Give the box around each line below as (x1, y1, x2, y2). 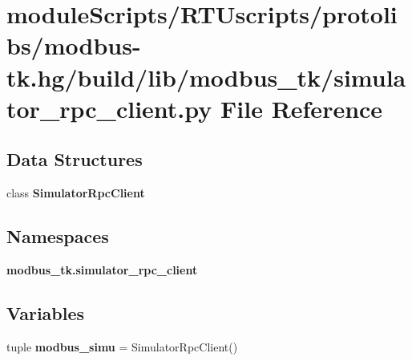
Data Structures (6, 147, 143, 172)
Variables (6, 300, 85, 325)
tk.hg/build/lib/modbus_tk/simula (6, 60, 406, 93)
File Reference (220, 91, 383, 124)
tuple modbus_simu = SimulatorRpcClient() (6, 338, 238, 355)
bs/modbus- (6, 29, 141, 62)
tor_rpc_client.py (6, 91, 212, 124)
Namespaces (6, 224, 109, 249)
